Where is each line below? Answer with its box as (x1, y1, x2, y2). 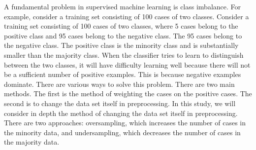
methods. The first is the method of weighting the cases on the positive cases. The (4, 88, 252, 99)
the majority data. (4, 137, 60, 147)
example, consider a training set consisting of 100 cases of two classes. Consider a (4, 11, 249, 21)
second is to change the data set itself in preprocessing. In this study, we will (4, 98, 236, 108)
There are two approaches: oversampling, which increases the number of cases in (4, 117, 246, 128)
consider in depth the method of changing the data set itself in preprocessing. (4, 108, 238, 118)
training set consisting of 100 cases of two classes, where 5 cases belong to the (4, 21, 238, 31)
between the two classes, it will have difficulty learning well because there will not (4, 59, 251, 70)
